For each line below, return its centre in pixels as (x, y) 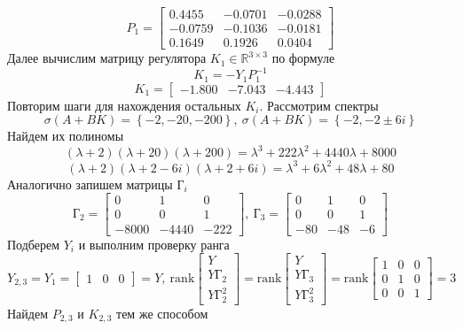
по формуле (303, 58)
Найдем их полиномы (66, 136)
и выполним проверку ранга (154, 244)
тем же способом (162, 313)
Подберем (34, 244)
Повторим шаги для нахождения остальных (124, 105)
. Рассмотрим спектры (319, 105)
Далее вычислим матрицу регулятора (107, 58)
